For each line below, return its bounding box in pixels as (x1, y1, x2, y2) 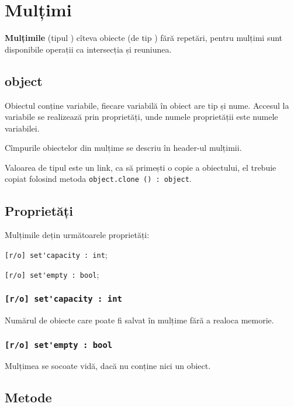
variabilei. (5, 122, 40, 134)
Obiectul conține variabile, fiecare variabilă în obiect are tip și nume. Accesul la (5, 99, 289, 111)
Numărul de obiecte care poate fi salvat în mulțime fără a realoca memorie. (5, 314, 274, 326)
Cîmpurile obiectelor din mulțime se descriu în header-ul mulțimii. (5, 142, 242, 154)
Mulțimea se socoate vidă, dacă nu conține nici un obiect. (5, 360, 211, 372)
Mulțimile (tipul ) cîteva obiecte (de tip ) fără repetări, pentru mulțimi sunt (5, 32, 283, 44)
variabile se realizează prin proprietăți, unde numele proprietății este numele (5, 111, 278, 123)
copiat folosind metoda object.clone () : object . (5, 173, 192, 185)
